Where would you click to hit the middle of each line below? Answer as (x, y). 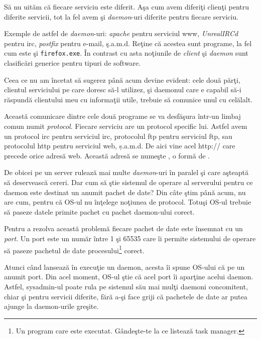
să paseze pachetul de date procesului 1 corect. (74, 249)
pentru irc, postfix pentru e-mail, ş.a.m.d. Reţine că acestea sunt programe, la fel (128, 43)
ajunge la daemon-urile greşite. (51, 306)
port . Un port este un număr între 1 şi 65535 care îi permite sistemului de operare (130, 238)
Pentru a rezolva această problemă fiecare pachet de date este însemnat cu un (123, 228)
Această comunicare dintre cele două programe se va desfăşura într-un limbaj (122, 116)
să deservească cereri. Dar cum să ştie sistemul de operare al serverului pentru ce (128, 182)
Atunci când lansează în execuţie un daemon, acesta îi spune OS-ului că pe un (124, 267)
